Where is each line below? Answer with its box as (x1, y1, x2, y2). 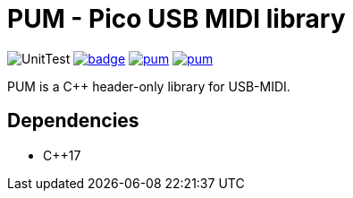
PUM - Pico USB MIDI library (7, 4, 346, 34)
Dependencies (7, 109, 139, 133)
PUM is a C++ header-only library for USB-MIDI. (7, 78, 290, 94)
